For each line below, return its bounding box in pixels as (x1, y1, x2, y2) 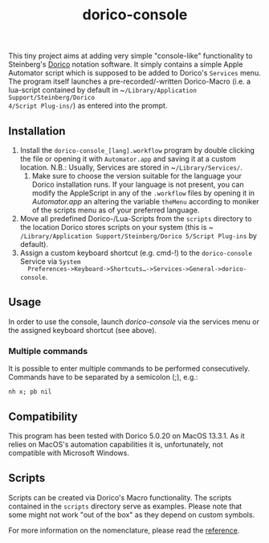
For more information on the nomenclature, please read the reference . (8, 525, 240, 535)
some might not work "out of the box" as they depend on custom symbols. (8, 509, 255, 520)
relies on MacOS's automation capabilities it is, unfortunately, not (8, 439, 223, 449)
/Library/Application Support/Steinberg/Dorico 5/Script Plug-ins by (19, 231, 257, 241)
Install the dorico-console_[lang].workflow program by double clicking (19, 146, 255, 154)
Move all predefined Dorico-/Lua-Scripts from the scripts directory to (19, 214, 252, 223)
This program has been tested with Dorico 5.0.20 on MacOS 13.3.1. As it (8, 430, 245, 440)
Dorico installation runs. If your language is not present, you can (31, 179, 244, 189)
